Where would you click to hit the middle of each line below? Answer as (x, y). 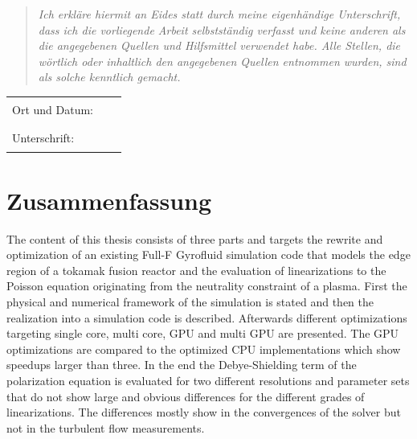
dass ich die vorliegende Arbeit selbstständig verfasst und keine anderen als (222, 29)
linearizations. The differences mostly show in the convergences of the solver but (204, 412)
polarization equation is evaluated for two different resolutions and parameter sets (208, 380)
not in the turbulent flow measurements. (106, 427)
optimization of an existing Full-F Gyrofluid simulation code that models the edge (208, 254)
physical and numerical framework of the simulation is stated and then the (190, 301)
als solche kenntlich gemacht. (109, 77)
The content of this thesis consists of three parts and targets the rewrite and (195, 238)
